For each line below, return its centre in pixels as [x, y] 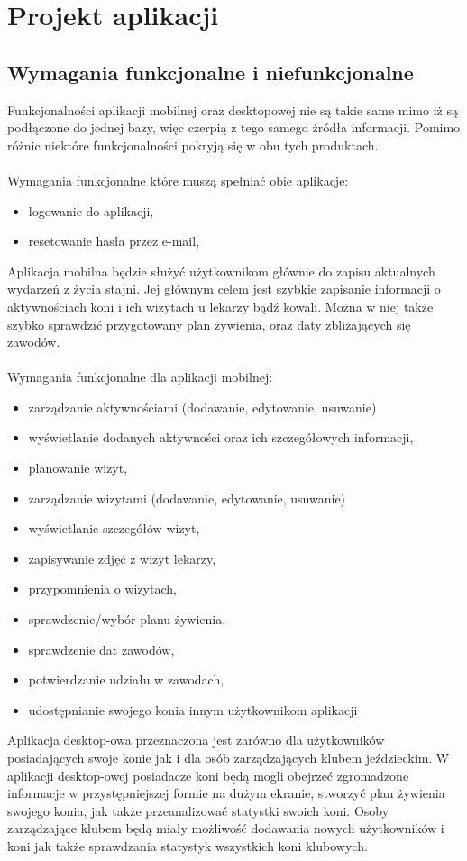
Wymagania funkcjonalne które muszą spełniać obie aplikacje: [178, 180]
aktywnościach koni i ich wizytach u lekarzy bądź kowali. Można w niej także [220, 306]
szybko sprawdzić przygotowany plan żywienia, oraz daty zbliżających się [209, 324]
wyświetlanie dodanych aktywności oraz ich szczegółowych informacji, [221, 437]
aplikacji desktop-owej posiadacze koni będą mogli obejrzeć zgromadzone [208, 775]
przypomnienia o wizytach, [102, 589]
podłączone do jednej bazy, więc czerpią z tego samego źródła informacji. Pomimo [234, 127]
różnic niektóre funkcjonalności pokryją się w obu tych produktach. [193, 145]
